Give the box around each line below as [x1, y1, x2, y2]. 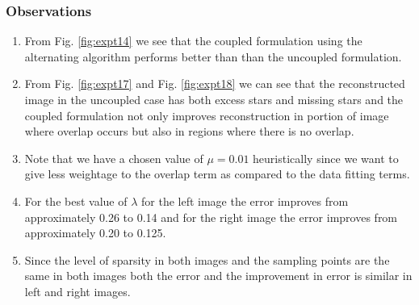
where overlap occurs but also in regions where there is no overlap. [24, 123, 354, 140]
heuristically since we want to [253, 149, 399, 166]
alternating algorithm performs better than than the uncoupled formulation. [24, 48, 402, 65]
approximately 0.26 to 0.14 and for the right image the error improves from [24, 208, 398, 225]
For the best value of [24, 192, 128, 209]
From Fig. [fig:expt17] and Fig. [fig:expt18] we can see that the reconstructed [24, 75, 405, 92]
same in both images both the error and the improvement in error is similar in [24, 267, 413, 284]
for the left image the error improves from [141, 192, 349, 209]
